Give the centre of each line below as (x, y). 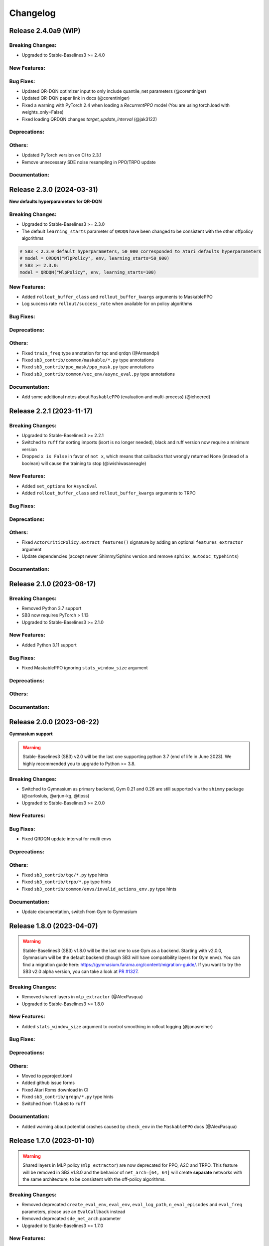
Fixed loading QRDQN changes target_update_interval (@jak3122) (89, 119)
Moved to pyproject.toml (47, 1076)
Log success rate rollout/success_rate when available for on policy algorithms (107, 304)
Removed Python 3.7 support (52, 608)
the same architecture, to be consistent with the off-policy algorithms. (94, 1179)
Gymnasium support (31, 734)
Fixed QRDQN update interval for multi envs (67, 839)
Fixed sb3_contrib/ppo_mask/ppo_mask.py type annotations (88, 367)
